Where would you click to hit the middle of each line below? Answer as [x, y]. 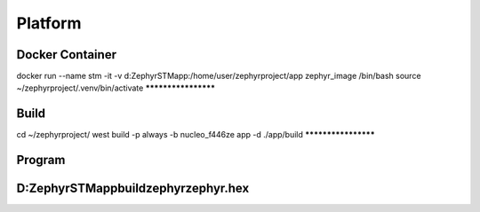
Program [41, 160]
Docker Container [67, 55]
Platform [49, 23]
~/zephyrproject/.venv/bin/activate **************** [116, 88]
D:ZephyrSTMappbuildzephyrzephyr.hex [133, 188]
